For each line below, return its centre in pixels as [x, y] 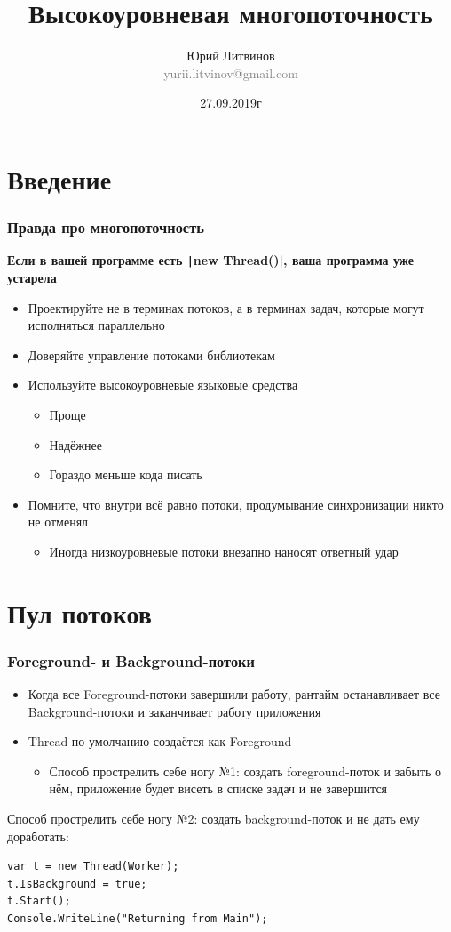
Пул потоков [79, 612]
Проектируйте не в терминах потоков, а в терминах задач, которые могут [226, 307]
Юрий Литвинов [231, 56]
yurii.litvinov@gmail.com [231, 72]
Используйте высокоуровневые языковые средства [163, 385]
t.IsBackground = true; [77, 884]
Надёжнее [75, 444]
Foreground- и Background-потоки [131, 660]
